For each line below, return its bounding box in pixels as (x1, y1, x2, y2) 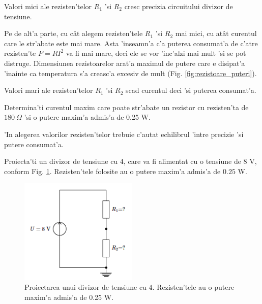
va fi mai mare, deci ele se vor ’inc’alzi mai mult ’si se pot (66, 48, 246, 58)
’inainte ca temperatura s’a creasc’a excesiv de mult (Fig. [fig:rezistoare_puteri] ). (4, 67, 257, 78)
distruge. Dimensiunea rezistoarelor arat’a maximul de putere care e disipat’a (4, 57, 245, 68)
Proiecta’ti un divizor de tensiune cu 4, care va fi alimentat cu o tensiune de (4, 156, 241, 166)
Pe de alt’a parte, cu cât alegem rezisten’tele (4, 28, 143, 39)
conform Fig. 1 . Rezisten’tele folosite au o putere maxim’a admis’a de (4, 165, 221, 176)
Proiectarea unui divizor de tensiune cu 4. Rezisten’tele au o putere (24, 282, 235, 292)
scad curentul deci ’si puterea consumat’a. (126, 85, 256, 95)
